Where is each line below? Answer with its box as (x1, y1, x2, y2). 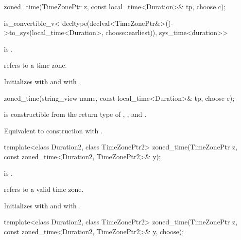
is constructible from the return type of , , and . (4, 109, 147, 119)
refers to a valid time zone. (4, 184, 84, 194)
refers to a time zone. (4, 60, 67, 70)
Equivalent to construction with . (4, 125, 103, 135)
